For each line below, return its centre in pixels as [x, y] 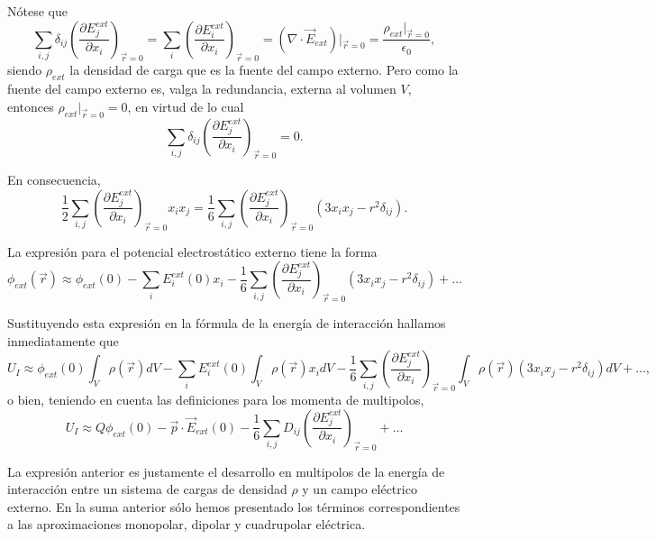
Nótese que [37, 11]
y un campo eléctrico [360, 489]
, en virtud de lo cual [186, 106]
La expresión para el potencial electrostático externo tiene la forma [192, 251]
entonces [31, 106]
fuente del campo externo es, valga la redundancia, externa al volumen [202, 89]
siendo [25, 70]
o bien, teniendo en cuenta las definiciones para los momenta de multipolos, [216, 400]
